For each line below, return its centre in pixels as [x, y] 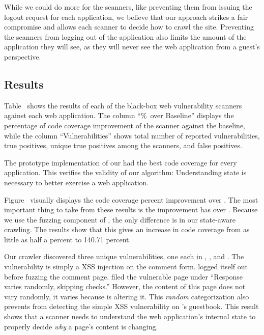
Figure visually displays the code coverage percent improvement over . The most [131, 199]
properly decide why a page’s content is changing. [81, 326]
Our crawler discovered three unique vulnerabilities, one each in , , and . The [124, 256]
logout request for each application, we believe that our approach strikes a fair [126, 17]
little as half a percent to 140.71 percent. [68, 239]
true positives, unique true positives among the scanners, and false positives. [123, 145]
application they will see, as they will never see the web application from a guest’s [132, 47]
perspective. [23, 56]
